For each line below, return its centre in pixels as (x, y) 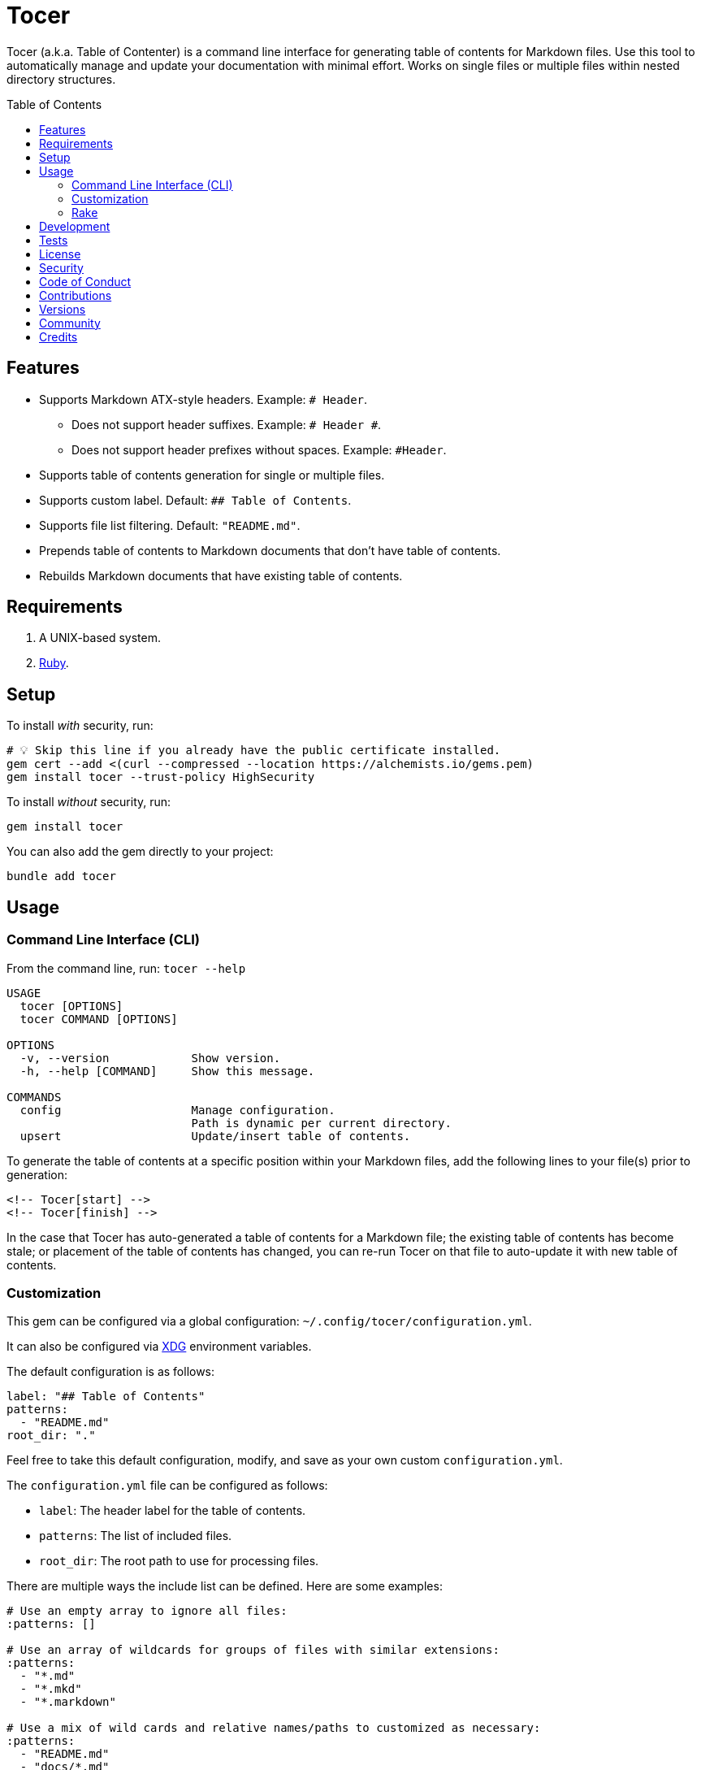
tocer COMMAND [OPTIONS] (99, 1019)
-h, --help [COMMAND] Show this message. (167, 1071)
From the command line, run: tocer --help (126, 968)
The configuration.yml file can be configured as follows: (167, 1486)
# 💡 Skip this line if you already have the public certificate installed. (254, 751)
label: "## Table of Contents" (106, 1397)
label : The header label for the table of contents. (173, 1511)
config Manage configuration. (177, 1110)
